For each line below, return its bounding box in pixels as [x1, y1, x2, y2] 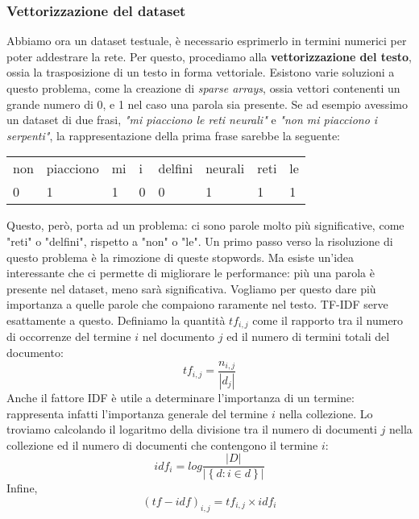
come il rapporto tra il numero [252, 311, 404, 328]
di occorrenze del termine [6, 328, 131, 345]
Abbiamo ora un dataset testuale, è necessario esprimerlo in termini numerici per [6, 32, 407, 49]
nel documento [142, 328, 215, 345]
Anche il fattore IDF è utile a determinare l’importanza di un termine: [6, 388, 355, 405]
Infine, [6, 480, 38, 496]
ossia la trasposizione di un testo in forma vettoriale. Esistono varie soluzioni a [6, 64, 395, 81]
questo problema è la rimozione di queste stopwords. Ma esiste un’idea [6, 248, 355, 265]
